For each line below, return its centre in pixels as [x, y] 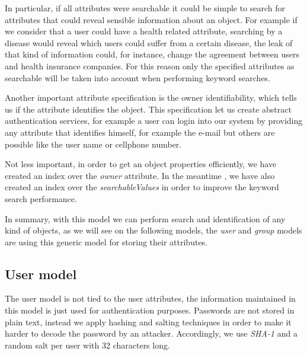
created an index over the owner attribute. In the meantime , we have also [140, 175]
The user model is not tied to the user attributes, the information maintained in [150, 298]
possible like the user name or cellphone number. [93, 144]
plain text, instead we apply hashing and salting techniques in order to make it [148, 322]
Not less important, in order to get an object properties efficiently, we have [141, 164]
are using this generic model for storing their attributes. [106, 242]
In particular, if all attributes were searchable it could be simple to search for [145, 8]
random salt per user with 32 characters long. [87, 345]
